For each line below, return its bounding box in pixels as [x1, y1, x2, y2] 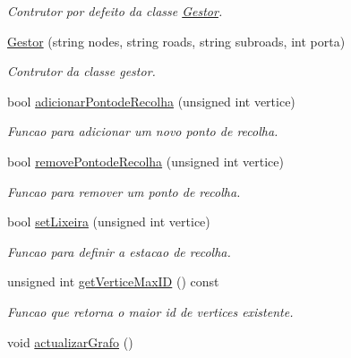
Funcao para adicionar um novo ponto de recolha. [7, 122, 278, 141]
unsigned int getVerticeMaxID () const [7, 272, 219, 291]
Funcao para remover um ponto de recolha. [7, 182, 241, 200]
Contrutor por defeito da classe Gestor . [7, 2, 223, 20]
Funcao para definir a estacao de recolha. [7, 242, 231, 260]
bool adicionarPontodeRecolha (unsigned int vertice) [7, 91, 295, 110]
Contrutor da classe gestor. [7, 62, 156, 81]
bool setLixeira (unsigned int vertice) [7, 212, 210, 231]
